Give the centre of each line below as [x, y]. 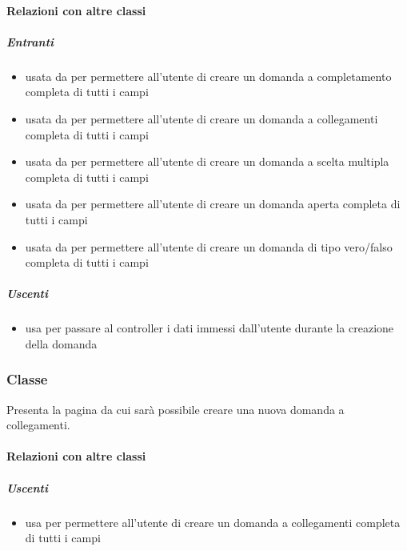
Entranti [30, 41]
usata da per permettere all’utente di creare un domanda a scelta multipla [207, 161]
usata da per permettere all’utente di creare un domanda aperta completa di [213, 204]
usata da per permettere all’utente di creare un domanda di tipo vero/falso [209, 246]
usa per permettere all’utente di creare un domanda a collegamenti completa [213, 522]
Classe [27, 379]
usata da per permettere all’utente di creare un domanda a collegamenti [202, 118]
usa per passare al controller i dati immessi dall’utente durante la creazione [209, 328]
